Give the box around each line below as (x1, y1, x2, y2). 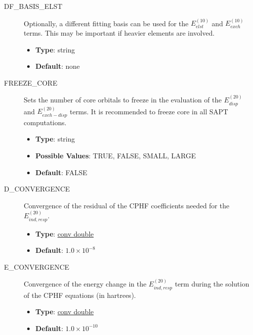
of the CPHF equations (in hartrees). (24, 289, 136, 300)
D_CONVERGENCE (4, 184, 70, 194)
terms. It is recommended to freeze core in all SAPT (70, 106, 228, 116)
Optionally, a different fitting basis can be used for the (24, 18, 189, 28)
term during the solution (174, 279, 250, 289)
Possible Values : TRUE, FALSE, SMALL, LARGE (35, 150, 196, 161)
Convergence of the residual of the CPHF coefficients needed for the (24, 200, 229, 210)
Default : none (35, 61, 80, 71)
